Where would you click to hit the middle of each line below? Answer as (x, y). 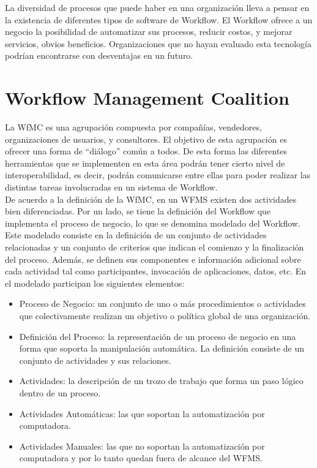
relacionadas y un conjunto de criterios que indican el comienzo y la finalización (155, 247)
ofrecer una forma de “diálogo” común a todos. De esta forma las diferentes (146, 151)
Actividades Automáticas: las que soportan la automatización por (142, 413)
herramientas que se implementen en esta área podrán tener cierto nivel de (145, 163)
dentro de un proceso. (60, 392)
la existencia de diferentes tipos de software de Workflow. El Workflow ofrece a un (159, 19)
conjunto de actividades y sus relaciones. (95, 360)
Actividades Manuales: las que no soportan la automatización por (142, 446)
